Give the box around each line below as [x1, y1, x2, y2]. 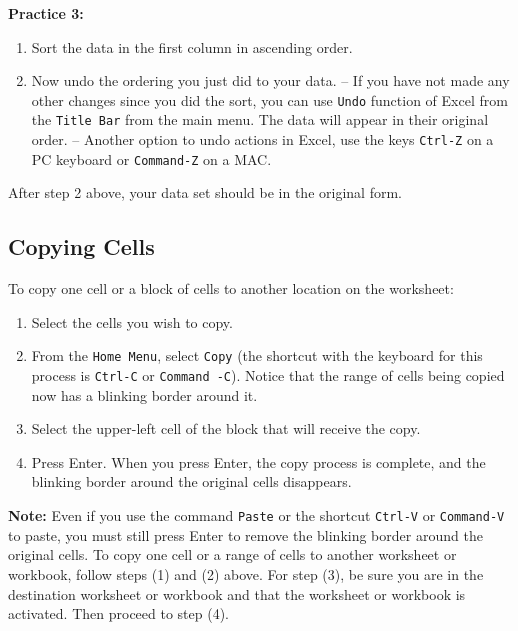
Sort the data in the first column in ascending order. [31, 36, 353, 57]
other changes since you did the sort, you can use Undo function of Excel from [31, 89, 508, 110]
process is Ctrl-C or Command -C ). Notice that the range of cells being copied [31, 365, 505, 386]
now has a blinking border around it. [31, 384, 258, 405]
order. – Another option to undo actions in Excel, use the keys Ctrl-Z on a [31, 129, 494, 150]
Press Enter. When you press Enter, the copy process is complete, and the [31, 451, 486, 472]
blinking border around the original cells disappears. [31, 471, 352, 492]
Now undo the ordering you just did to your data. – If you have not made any [31, 70, 510, 91]
